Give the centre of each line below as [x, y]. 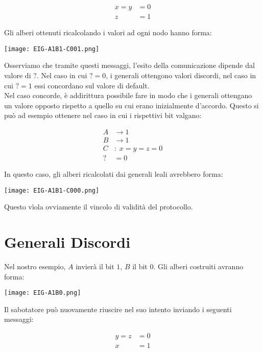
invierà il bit [95, 266]
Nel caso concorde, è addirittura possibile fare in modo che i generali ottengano [128, 95]
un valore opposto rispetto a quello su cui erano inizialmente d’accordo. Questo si [131, 105]
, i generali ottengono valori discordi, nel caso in [181, 75]
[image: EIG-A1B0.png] [43, 293]
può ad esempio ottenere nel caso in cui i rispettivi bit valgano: [103, 115]
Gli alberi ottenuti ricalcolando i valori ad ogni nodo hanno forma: [108, 32]
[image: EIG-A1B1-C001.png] [52, 49]
